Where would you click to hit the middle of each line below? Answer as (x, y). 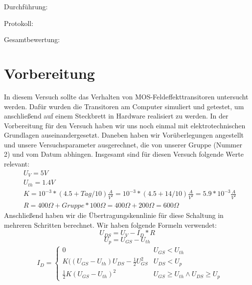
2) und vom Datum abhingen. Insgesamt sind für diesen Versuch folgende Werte (124, 154)
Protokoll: (19, 23)
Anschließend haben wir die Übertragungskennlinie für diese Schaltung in (114, 215)
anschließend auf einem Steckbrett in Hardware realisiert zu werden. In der (116, 116)
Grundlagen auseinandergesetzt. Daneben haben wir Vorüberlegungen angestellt (124, 135)
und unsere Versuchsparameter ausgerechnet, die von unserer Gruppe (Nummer (123, 144)
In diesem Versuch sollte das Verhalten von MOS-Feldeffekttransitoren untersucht (126, 96)
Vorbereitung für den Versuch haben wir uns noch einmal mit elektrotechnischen (125, 125)
